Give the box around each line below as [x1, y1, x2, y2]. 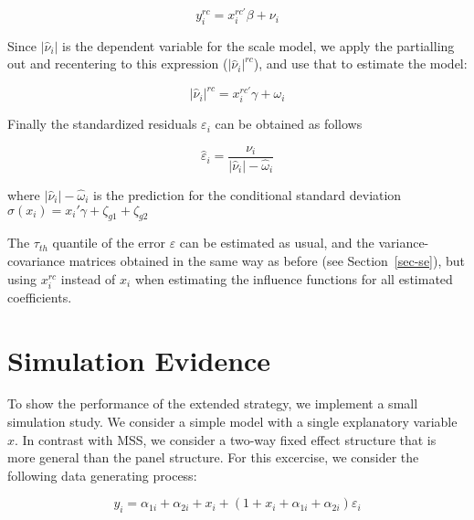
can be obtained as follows [215, 114, 363, 133]
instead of [60, 269, 116, 288]
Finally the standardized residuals [7, 114, 197, 133]
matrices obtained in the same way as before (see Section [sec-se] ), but [68, 251, 466, 270]
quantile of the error [52, 233, 165, 252]
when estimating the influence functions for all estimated [134, 269, 453, 288]
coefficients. [7, 287, 72, 306]
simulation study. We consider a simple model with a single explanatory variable [7, 412, 458, 431]
